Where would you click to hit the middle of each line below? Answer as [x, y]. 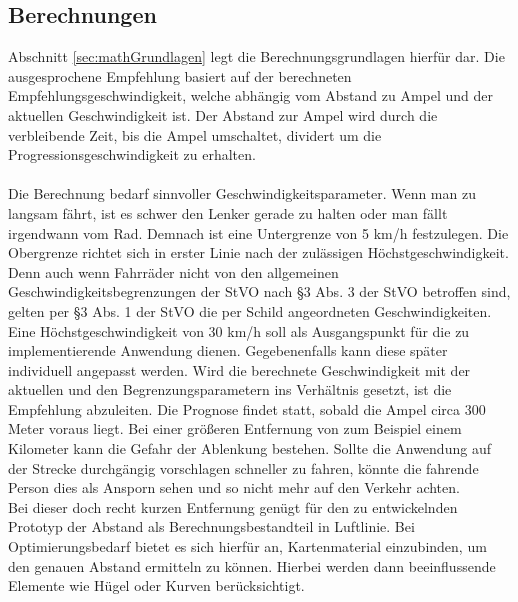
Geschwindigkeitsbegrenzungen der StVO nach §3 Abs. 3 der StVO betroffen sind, [259, 291]
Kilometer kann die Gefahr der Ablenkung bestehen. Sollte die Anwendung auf [249, 448]
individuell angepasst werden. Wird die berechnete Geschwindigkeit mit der [239, 369]
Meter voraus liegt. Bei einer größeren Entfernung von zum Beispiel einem [235, 428]
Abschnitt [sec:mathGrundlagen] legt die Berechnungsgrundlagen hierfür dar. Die [256, 56]
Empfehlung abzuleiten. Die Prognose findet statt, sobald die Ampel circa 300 [247, 408]
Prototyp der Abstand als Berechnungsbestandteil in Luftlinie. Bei [211, 526]
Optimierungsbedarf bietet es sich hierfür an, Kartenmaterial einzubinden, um [247, 546]
